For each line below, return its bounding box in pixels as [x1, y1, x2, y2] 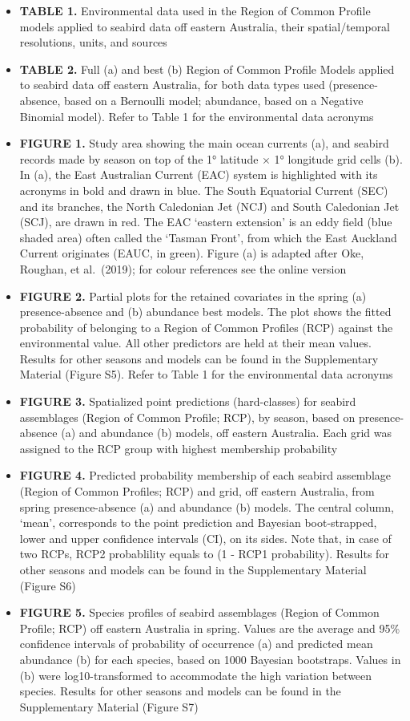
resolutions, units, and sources [19, 34, 167, 51]
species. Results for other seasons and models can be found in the [19, 683, 341, 699]
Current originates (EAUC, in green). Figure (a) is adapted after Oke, [19, 245, 364, 261]
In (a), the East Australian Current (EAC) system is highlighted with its [19, 166, 378, 183]
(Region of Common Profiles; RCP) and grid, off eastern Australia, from [19, 483, 375, 500]
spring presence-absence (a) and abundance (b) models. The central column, [19, 498, 394, 515]
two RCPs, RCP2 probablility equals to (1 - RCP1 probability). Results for [19, 545, 389, 562]
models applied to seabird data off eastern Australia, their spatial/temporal [19, 18, 391, 34]
